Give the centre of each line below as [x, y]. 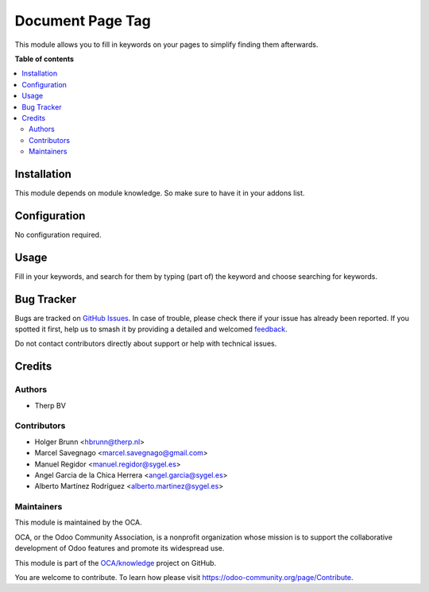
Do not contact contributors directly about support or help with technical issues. [146, 344]
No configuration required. [58, 234]
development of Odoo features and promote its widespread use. [120, 548]
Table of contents [44, 59]
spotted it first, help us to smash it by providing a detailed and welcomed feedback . [151, 329]
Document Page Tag [83, 21]
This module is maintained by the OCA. [78, 522]
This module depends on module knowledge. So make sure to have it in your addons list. [160, 193]
